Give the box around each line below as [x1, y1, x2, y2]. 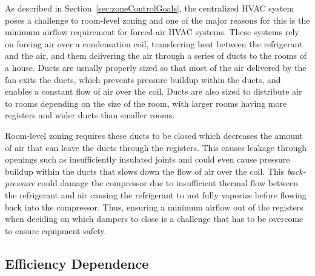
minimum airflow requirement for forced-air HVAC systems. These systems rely [5, 25, 299, 38]
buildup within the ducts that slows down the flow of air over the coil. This [5, 164, 285, 177]
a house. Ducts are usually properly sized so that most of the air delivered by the [5, 61, 307, 73]
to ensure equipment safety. [5, 224, 107, 237]
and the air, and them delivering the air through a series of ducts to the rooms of [5, 49, 307, 62]
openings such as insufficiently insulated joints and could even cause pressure [5, 153, 290, 166]
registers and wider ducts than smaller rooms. [5, 109, 175, 121]
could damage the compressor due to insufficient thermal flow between [38, 177, 299, 189]
